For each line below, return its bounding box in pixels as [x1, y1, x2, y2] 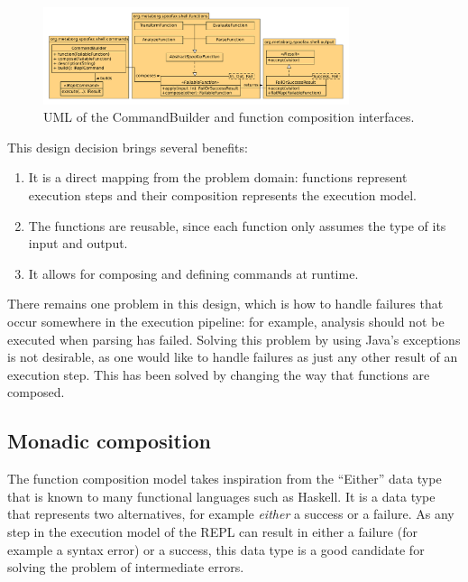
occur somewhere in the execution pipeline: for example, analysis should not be [7, 311, 445, 330]
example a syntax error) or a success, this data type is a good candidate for [7, 540, 425, 559]
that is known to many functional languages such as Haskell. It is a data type [7, 486, 436, 505]
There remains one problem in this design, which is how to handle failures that [7, 294, 444, 313]
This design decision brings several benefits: [7, 137, 248, 156]
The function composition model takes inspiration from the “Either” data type [7, 469, 442, 488]
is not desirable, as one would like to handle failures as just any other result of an [7, 347, 458, 366]
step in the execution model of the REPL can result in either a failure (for [7, 522, 418, 540]
